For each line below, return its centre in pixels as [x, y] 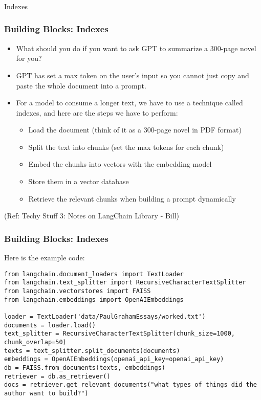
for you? [29, 58]
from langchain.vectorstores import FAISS [78, 291]
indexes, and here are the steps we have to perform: [97, 112]
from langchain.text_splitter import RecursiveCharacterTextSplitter [125, 283]
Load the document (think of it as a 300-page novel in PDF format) [135, 130]
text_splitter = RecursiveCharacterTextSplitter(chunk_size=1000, [120, 334]
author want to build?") [46, 393]
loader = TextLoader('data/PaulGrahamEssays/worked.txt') [105, 316]
